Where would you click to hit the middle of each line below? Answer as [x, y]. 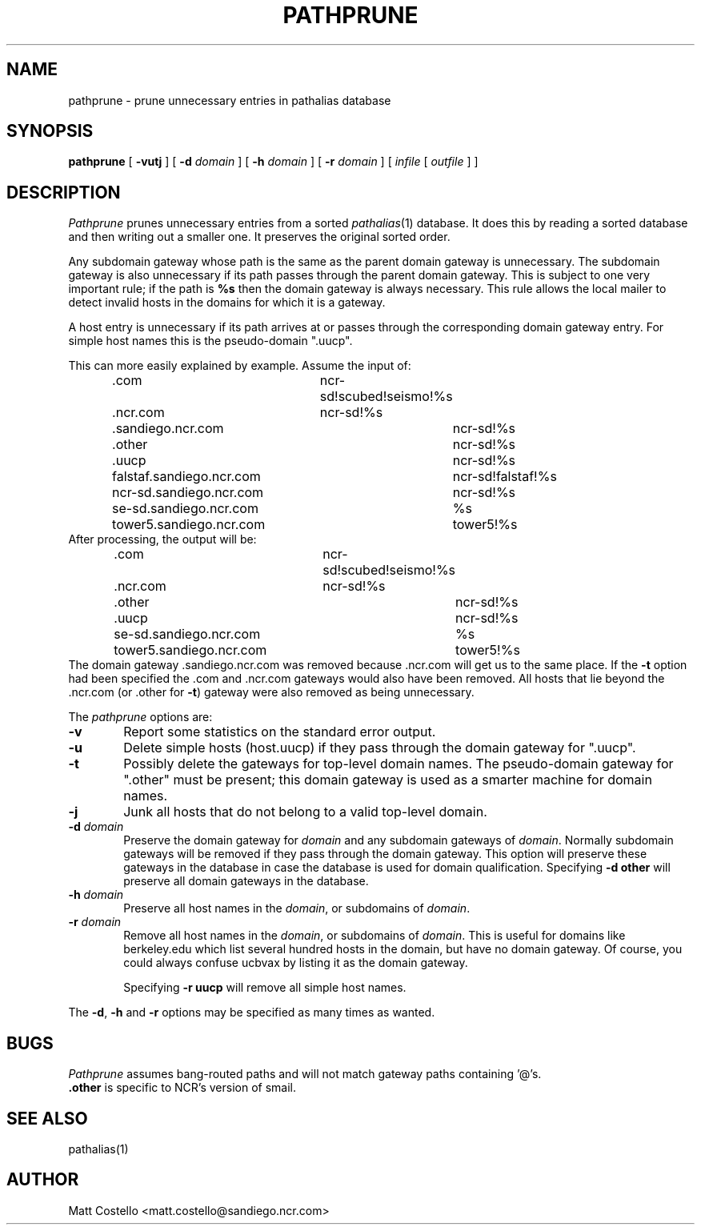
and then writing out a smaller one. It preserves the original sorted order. [259, 237]
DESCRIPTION [64, 192]
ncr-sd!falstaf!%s [505, 477]
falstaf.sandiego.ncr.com [186, 477]
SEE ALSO [47, 1118]
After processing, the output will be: [162, 539]
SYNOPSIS [50, 131]
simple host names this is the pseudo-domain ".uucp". [210, 341]
